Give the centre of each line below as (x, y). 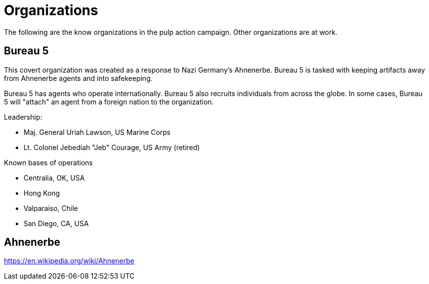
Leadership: (23, 117)
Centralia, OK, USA (54, 178)
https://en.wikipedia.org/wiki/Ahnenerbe (69, 261)
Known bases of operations (48, 162)
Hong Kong (42, 193)
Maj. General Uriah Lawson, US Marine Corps (97, 132)
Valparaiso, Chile (51, 208)
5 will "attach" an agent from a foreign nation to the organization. (109, 102)
